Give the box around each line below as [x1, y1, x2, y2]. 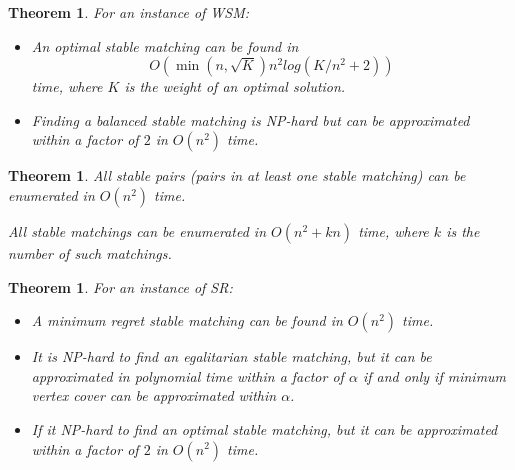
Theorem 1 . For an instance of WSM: [8, 2, 250, 22]
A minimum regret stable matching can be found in [31, 310, 343, 331]
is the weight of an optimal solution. [124, 76, 346, 97]
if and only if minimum [362, 365, 507, 386]
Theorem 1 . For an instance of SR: [8, 276, 233, 297]
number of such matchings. [8, 242, 172, 263]
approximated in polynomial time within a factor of [31, 365, 344, 386]
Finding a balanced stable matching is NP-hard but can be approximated [31, 109, 470, 130]
